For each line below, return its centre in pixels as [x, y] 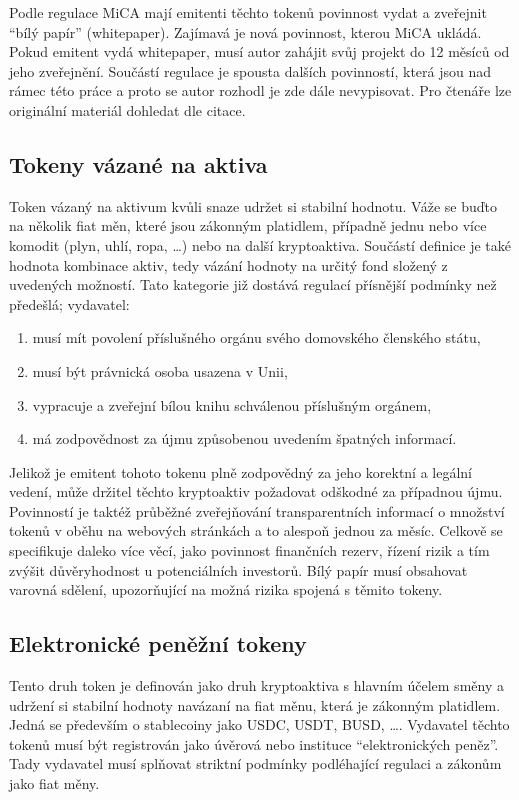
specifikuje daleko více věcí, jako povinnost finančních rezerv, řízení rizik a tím [249, 550]
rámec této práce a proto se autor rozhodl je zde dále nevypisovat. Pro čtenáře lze [260, 90]
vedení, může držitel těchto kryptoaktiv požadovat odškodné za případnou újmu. [256, 491]
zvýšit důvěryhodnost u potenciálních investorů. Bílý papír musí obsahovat [238, 569]
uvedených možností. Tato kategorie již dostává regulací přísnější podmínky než [253, 284]
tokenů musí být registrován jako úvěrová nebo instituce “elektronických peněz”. [254, 743]
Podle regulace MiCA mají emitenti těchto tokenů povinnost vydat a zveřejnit [248, 12]
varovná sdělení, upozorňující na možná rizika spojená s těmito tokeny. [226, 589]
